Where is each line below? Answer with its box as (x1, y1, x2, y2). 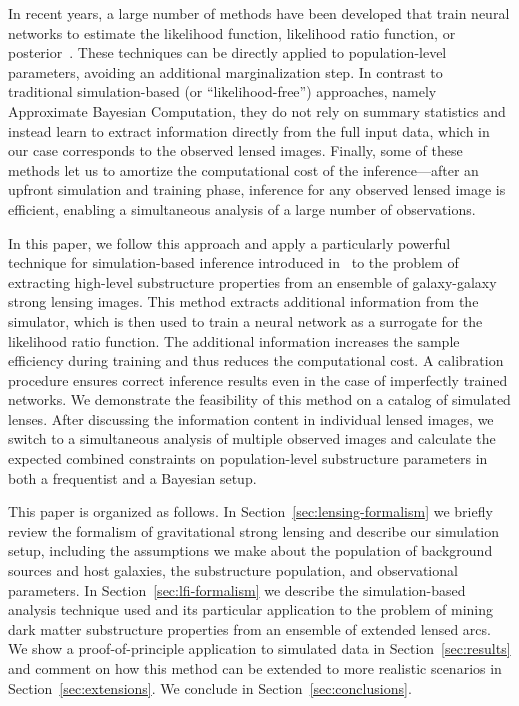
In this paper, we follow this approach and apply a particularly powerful (8, 232, 451, 253)
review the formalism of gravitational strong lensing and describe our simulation (8, 520, 500, 541)
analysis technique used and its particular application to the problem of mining (8, 599, 494, 620)
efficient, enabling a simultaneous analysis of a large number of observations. (8, 198, 476, 219)
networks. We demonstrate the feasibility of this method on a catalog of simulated (8, 389, 511, 410)
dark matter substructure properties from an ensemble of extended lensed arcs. (8, 618, 491, 639)
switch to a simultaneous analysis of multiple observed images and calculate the (8, 428, 496, 449)
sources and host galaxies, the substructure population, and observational (8, 560, 458, 581)
